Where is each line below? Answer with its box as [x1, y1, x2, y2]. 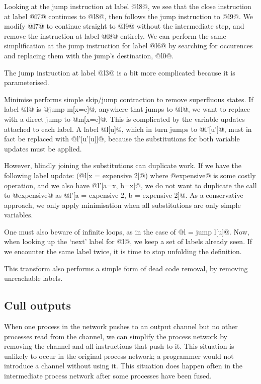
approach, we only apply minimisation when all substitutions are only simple [4, 199, 241, 210]
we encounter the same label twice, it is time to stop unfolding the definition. [4, 246, 242, 257]
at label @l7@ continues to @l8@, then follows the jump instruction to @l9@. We [4, 11, 253, 21]
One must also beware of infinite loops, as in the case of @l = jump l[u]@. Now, [4, 226, 249, 237]
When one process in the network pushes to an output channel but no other [4, 321, 238, 332]
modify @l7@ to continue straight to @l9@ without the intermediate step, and [4, 21, 244, 31]
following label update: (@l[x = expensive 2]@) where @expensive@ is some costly [4, 170, 256, 180]
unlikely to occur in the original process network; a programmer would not [4, 350, 234, 361]
